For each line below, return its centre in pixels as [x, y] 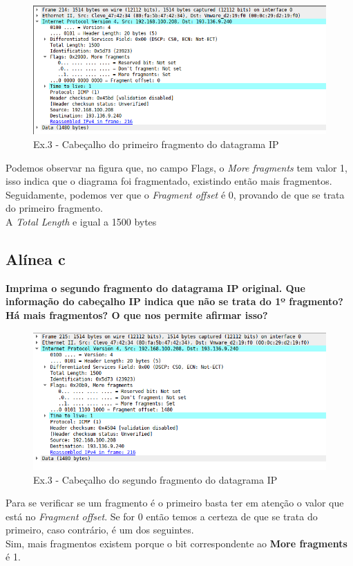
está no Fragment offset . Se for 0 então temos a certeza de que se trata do [162, 516]
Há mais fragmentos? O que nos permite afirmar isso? [137, 314]
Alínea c [36, 258]
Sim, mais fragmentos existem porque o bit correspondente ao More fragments [176, 543]
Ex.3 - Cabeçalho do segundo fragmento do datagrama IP [155, 479]
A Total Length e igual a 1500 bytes [81, 221]
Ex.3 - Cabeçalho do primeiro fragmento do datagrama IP [156, 144]
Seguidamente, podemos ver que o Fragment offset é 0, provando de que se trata [175, 194]
